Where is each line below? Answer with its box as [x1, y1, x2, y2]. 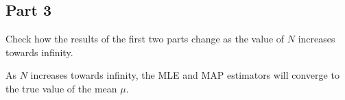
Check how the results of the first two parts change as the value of [5, 32, 285, 46]
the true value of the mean [5, 81, 117, 95]
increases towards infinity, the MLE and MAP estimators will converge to [30, 68, 340, 82]
